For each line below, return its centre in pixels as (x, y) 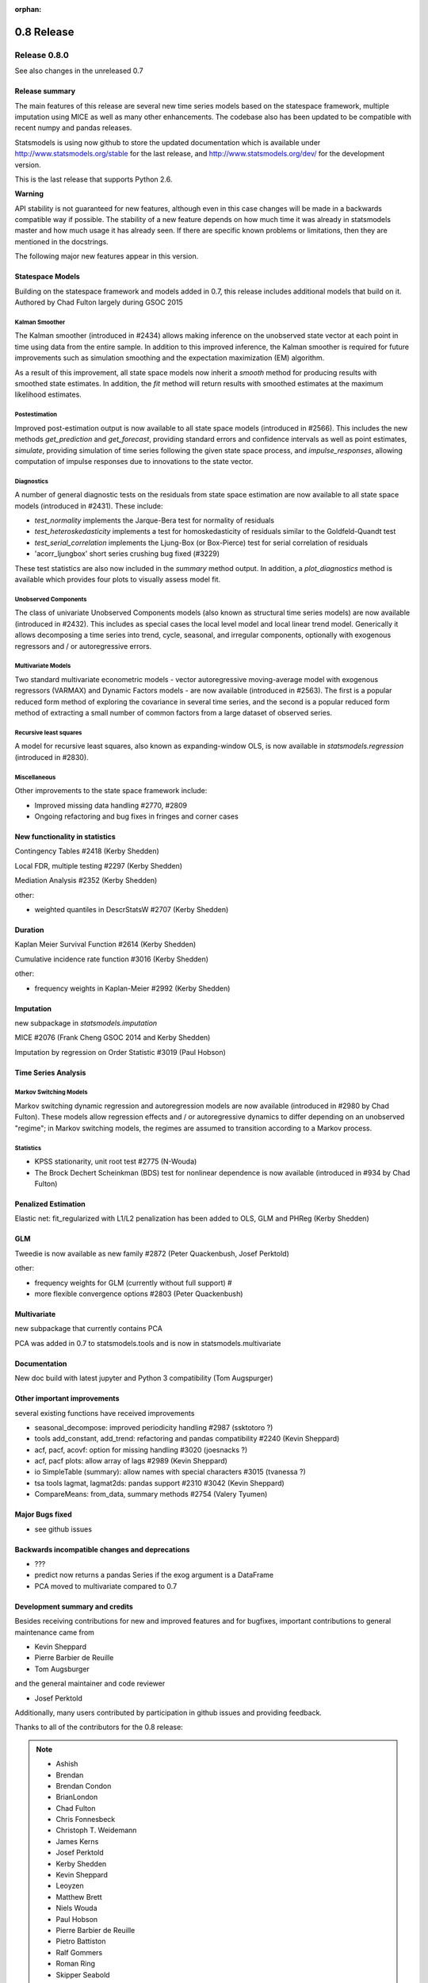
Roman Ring (75, 1964)
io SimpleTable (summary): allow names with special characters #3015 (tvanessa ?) (170, 1472)
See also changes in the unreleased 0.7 (79, 71)
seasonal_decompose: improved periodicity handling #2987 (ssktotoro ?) (154, 1427)
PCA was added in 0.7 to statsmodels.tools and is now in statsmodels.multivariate (148, 1343)
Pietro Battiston (81, 1941)
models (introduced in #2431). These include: (89, 506)
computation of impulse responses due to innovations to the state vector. (134, 461)
